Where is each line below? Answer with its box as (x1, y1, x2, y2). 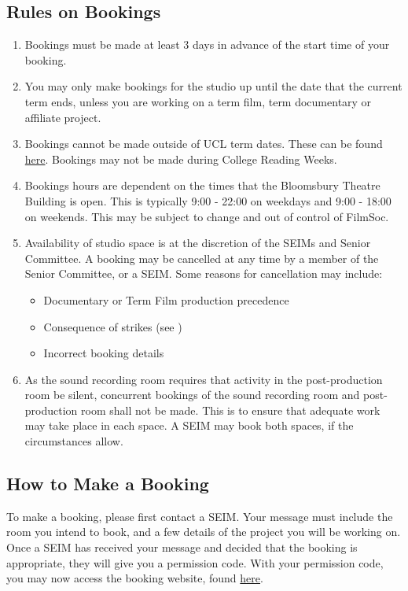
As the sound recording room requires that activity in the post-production (24, 371, 383, 387)
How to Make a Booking (6, 471, 209, 496)
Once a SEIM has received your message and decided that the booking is (6, 539, 358, 556)
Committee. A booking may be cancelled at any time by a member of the (24, 249, 379, 266)
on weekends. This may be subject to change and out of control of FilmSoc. (24, 208, 389, 224)
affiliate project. (24, 109, 101, 125)
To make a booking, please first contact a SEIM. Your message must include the (6, 508, 393, 524)
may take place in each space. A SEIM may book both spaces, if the (24, 417, 354, 434)
